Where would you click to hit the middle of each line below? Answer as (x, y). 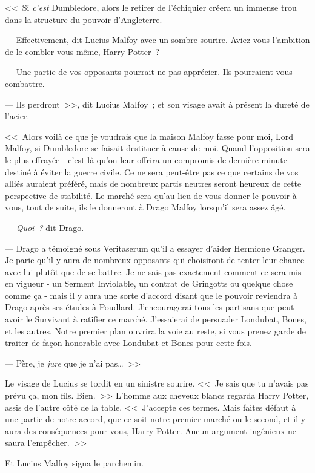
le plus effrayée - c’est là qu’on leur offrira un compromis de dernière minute (146, 159)
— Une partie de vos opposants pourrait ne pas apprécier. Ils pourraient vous (149, 72)
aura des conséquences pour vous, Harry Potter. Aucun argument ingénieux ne (151, 430)
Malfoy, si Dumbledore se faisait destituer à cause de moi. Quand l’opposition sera (157, 148)
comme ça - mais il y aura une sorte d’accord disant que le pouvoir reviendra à (151, 295)
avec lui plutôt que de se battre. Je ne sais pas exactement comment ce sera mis (153, 271)
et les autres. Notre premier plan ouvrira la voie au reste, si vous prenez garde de (155, 331)
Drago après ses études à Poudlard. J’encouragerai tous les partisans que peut (150, 307)
